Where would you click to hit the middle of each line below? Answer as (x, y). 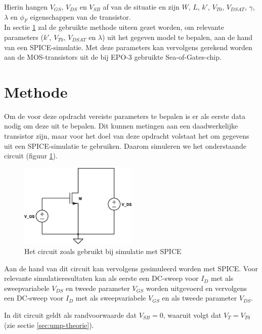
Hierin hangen (26, 7)
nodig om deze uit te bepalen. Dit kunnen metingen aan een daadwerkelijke (121, 126)
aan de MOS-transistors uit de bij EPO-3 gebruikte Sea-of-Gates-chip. (113, 57)
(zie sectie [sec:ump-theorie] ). (49, 325)
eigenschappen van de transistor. (80, 16)
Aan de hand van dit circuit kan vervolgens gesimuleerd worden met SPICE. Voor (131, 268)
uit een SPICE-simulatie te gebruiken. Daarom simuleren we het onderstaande (125, 145)
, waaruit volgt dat (192, 315)
